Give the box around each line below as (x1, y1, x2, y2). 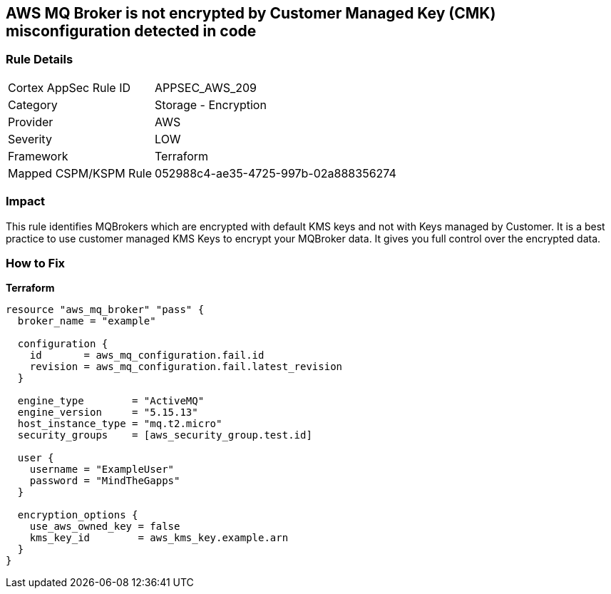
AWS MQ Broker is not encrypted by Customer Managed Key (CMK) (6, 4, 496, 22)
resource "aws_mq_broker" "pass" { (6, 304, 205, 316)
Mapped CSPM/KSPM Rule (8, 165, 153, 180)
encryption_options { (17, 509, 138, 521)
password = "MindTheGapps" (29, 475, 180, 487)
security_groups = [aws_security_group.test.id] (17, 429, 312, 441)
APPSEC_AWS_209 (155, 80, 257, 95)
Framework (8, 148, 68, 163)
